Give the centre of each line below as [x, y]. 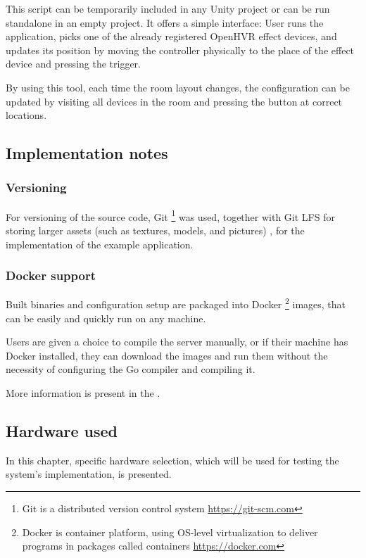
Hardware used [62, 431]
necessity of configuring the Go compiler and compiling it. [131, 369]
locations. [26, 115]
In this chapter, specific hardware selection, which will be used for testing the [172, 460]
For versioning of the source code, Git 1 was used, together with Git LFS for [170, 215]
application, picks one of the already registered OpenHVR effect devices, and [171, 36]
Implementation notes [87, 153]
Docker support [51, 275]
